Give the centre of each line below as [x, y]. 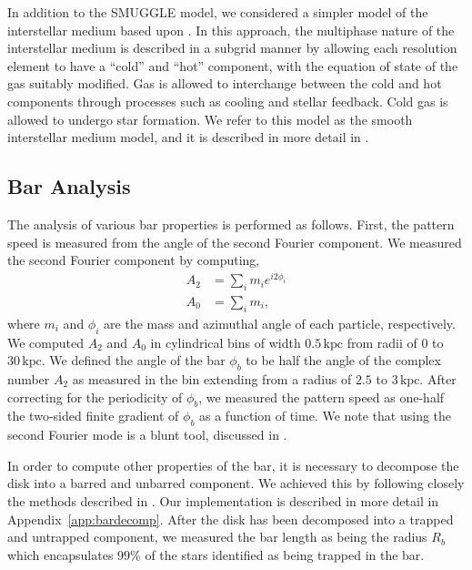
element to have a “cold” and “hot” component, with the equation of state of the [233, 65]
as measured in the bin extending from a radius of [212, 379]
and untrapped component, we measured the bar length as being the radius [217, 537]
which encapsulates [60, 554]
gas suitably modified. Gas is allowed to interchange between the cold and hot [225, 83]
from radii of [382, 342]
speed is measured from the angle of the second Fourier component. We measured [235, 242]
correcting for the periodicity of [95, 397]
